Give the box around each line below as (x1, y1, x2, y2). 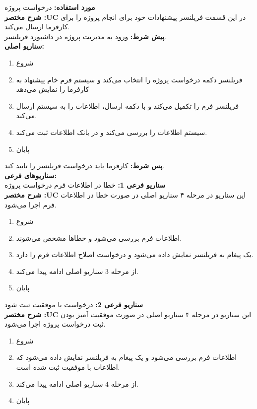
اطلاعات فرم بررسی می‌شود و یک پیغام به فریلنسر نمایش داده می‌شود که (16, 352, 237, 362)
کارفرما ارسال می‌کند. (4, 21, 70, 32)
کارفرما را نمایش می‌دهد (16, 84, 89, 94)
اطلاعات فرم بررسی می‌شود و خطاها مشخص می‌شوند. (16, 232, 182, 243)
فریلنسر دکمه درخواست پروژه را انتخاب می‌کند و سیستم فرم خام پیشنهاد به (16, 74, 243, 84)
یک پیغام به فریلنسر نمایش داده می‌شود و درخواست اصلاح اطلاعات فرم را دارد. (16, 249, 254, 260)
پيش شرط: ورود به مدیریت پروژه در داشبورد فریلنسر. (4, 31, 166, 41)
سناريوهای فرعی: (4, 170, 57, 180)
